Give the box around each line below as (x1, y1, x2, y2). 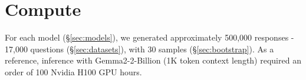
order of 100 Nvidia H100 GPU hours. (5, 65, 142, 78)
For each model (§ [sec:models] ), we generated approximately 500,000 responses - (5, 31, 294, 44)
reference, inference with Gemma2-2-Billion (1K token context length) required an (5, 54, 301, 66)
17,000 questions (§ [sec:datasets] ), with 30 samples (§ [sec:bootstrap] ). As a (5, 42, 274, 55)
